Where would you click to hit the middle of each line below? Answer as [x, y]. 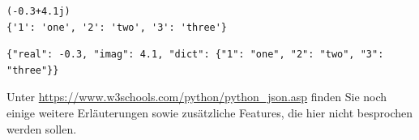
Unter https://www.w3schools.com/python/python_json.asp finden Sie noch [197, 97]
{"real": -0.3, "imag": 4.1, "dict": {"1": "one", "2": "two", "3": [195, 55]
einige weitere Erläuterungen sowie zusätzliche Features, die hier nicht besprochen [210, 112]
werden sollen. [42, 128]
